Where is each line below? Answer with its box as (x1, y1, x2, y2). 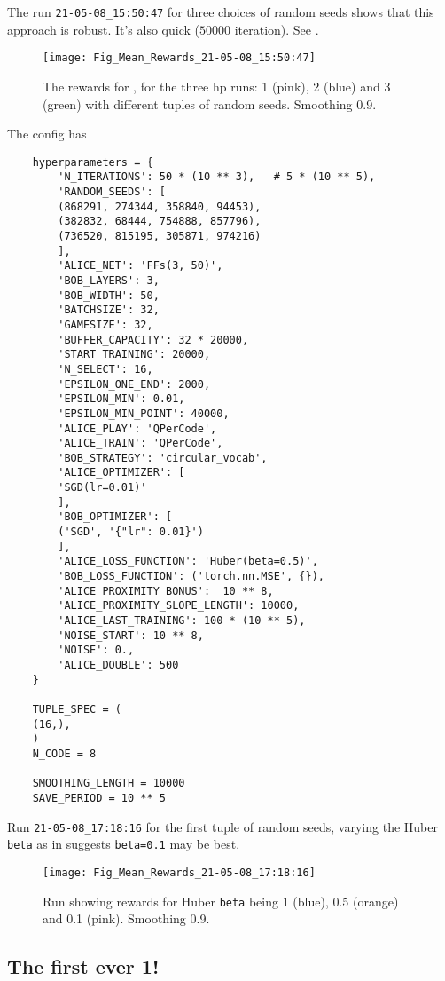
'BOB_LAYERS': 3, (58, 273, 160, 287)
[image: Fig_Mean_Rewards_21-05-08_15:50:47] (43, 51, 316, 65)
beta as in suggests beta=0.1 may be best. (7, 835, 240, 853)
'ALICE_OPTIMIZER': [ (58, 466, 185, 479)
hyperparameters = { (32, 155, 153, 169)
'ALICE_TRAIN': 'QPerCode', (58, 437, 223, 450)
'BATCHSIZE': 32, (58, 304, 160, 317)
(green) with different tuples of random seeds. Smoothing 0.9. (43, 94, 377, 113)
